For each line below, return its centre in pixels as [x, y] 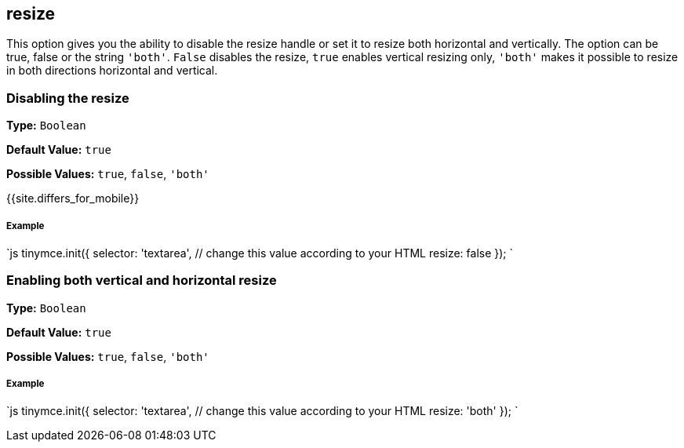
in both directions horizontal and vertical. [112, 71]
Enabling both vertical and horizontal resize [142, 280]
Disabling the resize [68, 98]
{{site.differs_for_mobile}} [73, 199]
